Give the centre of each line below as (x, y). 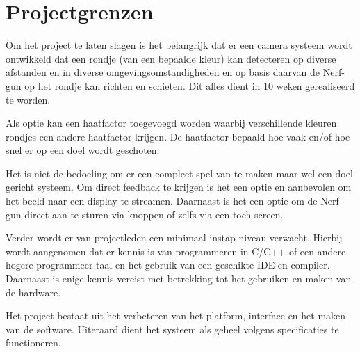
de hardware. (33, 292)
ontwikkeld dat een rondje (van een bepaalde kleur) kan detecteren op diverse (171, 58)
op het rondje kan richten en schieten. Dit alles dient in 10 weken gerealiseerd (190, 85)
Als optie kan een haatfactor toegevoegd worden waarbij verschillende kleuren (171, 123)
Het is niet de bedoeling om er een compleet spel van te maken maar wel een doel (179, 173)
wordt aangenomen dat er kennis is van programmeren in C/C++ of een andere (176, 251)
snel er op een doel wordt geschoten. (83, 150)
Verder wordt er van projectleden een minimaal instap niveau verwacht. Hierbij (174, 238)
